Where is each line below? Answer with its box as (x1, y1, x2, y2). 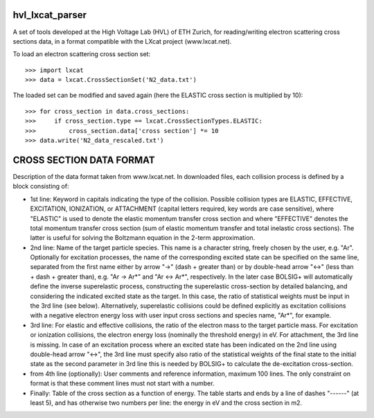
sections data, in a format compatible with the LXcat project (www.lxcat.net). (12, 37, 232, 45)
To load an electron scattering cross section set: (12, 50, 151, 58)
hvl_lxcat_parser (12, 9, 87, 21)
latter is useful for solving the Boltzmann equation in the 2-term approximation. (30, 234, 256, 242)
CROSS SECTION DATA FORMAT (12, 154, 155, 166)
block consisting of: (12, 182, 69, 191)
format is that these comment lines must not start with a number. (30, 379, 215, 387)
